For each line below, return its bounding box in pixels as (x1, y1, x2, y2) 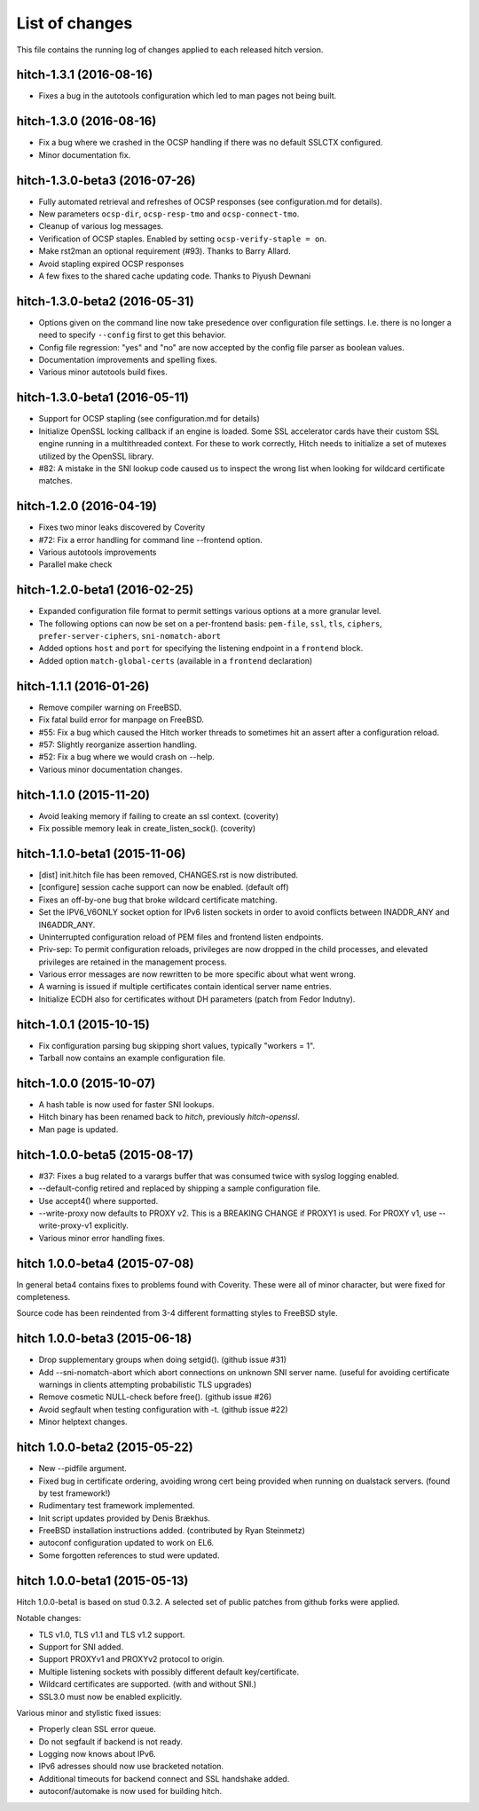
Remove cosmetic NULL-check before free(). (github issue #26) (38, 1391, 272, 1402)
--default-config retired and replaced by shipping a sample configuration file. (38, 1183, 321, 1193)
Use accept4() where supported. (38, 1195, 159, 1206)
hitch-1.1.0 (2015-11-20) (16, 787, 151, 802)
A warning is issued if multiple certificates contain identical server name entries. (38, 981, 332, 992)
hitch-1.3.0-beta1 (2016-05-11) (16, 390, 190, 406)
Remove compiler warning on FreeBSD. (38, 702, 182, 713)
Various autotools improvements (38, 547, 157, 558)
